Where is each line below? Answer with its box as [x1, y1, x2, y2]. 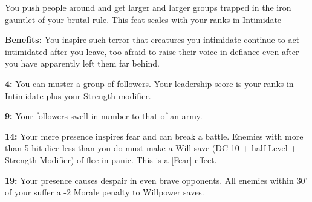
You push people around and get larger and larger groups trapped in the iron [5, 1, 291, 13]
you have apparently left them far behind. [5, 57, 160, 70]
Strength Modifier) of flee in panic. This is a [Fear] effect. [5, 153, 217, 166]
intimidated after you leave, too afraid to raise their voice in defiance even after [5, 45, 299, 57]
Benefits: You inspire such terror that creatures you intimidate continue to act [5, 33, 300, 46]
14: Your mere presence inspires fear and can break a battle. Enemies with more [5, 129, 304, 142]
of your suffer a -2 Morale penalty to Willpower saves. [5, 186, 204, 198]
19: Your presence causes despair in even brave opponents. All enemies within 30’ [5, 174, 308, 186]
